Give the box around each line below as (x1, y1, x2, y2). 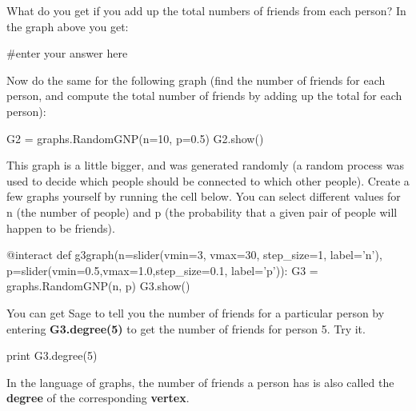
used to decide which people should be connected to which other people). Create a (6, 172, 410, 189)
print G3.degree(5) (6, 347, 98, 364)
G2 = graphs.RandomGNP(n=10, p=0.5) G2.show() (6, 130, 264, 146)
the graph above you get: (6, 18, 129, 34)
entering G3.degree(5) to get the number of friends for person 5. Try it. (6, 320, 366, 337)
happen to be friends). (6, 219, 115, 236)
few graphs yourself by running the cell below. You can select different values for (6, 188, 401, 205)
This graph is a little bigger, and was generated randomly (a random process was (6, 157, 404, 174)
